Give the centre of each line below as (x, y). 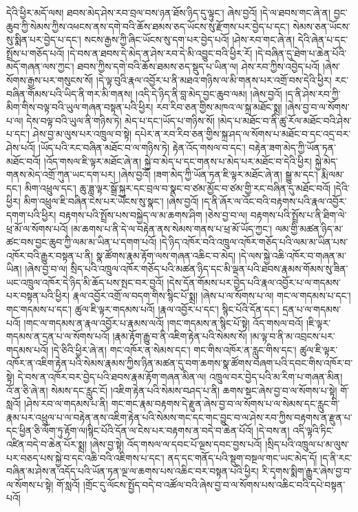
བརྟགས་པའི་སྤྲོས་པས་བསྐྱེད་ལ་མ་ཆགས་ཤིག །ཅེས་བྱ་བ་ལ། (153, 214)
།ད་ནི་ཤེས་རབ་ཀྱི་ (313, 93)
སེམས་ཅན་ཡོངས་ (322, 26)
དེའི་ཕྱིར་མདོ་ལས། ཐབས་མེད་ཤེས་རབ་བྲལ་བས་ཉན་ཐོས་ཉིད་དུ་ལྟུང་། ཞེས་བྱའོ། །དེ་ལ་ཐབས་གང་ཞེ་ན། (169, 12)
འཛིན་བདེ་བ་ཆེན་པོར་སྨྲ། (47, 444)
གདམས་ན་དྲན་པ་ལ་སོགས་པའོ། (58, 336)
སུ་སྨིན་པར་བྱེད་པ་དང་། (44, 40)
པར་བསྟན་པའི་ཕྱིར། (38, 296)
